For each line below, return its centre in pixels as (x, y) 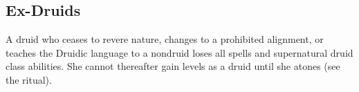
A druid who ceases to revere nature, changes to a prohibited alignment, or (165, 39)
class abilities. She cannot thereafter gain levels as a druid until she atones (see (173, 66)
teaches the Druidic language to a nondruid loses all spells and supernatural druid (179, 52)
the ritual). (29, 79)
